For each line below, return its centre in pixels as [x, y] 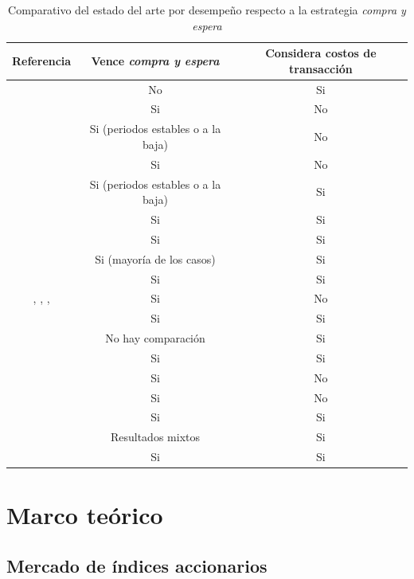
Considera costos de [321, 53]
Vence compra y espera [155, 60]
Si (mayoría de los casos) [155, 258]
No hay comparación [155, 338]
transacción [321, 68]
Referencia [42, 60]
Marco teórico [85, 515]
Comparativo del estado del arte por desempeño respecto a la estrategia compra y [207, 10]
